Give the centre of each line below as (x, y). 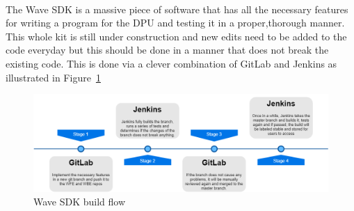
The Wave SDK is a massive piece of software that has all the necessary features (177, 9)
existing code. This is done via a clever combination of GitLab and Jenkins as (171, 63)
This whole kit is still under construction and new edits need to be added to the (176, 36)
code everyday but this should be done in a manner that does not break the (167, 50)
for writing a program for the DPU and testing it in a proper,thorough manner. (175, 23)
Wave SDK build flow (80, 202)
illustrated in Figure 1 (53, 77)
